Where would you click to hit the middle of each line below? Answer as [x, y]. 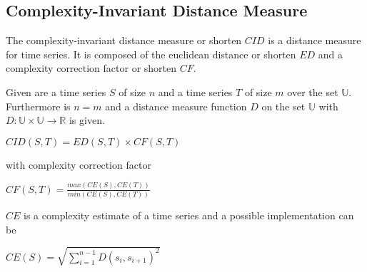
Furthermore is [38, 106]
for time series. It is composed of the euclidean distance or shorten [151, 54]
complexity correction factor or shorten [91, 68]
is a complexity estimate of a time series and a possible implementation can [189, 215]
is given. [87, 120]
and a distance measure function [176, 106]
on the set [283, 106]
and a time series [195, 91]
